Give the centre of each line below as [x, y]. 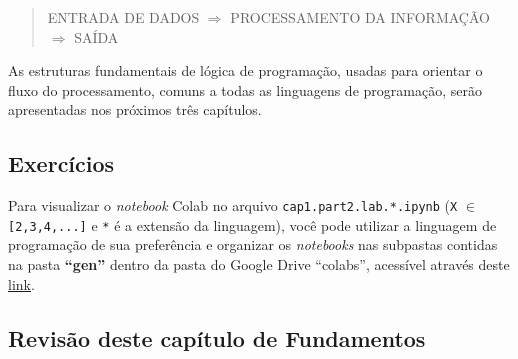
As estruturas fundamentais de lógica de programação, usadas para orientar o [245, 70]
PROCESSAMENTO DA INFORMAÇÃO [360, 17]
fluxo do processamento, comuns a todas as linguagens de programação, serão [245, 89]
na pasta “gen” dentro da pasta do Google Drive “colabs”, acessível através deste [259, 264]
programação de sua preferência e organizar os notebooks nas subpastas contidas [253, 244]
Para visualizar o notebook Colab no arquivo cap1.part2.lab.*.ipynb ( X [233, 205]
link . [21, 283]
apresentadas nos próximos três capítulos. [135, 109]
